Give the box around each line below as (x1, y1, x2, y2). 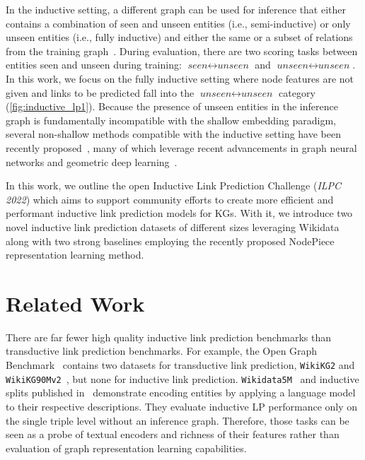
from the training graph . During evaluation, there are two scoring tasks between (6, 43, 358, 58)
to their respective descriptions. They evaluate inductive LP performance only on (6, 399, 358, 413)
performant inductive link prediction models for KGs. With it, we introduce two (6, 206, 353, 220)
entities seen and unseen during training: (6, 57, 182, 72)
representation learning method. (6, 247, 144, 262)
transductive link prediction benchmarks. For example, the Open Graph (6, 343, 318, 358)
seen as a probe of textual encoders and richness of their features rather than (6, 427, 340, 442)
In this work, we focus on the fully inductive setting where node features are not (6, 71, 354, 85)
